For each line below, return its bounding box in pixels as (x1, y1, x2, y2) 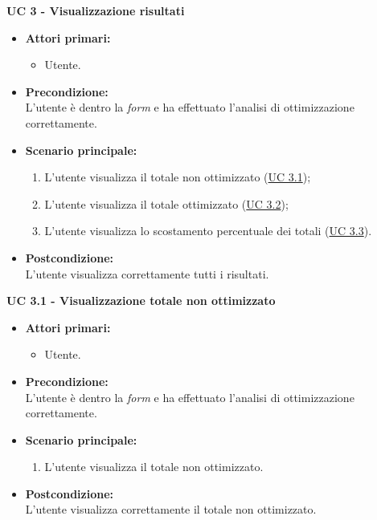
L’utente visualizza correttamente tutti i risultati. (25, 265, 269, 282)
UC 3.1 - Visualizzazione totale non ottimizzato (6, 292, 276, 309)
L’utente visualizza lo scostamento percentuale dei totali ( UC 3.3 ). (44, 222, 372, 239)
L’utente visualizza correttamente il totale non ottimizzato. (25, 501, 317, 518)
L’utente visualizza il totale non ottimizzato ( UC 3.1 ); (44, 169, 311, 185)
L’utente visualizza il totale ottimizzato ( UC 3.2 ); (44, 195, 289, 212)
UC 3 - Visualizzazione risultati (6, 2, 185, 18)
